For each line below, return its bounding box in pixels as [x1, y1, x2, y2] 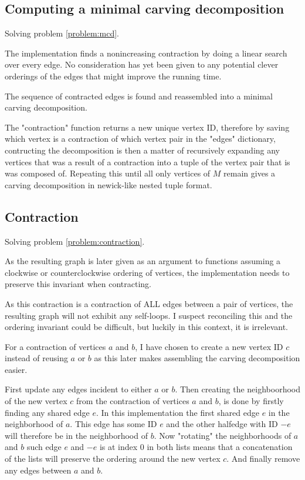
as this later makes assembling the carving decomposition [94, 352, 300, 364]
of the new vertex [5, 395, 67, 407]
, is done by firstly [218, 395, 284, 407]
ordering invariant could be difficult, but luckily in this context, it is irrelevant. [5, 321, 289, 333]
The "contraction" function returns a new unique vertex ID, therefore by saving [5, 121, 290, 133]
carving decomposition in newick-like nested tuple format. [5, 178, 212, 191]
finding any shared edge [5, 406, 90, 418]
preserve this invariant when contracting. [5, 278, 151, 290]
